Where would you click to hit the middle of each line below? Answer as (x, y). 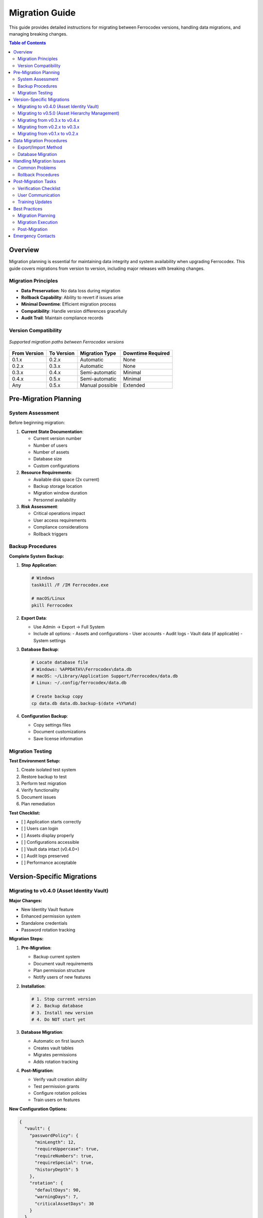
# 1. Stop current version (64, 999)
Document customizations (60, 732)
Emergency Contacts (34, 236)
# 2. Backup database (57, 1006)
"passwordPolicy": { (54, 1135)
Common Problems (37, 168)
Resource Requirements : (47, 473)
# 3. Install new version (62, 1013)
